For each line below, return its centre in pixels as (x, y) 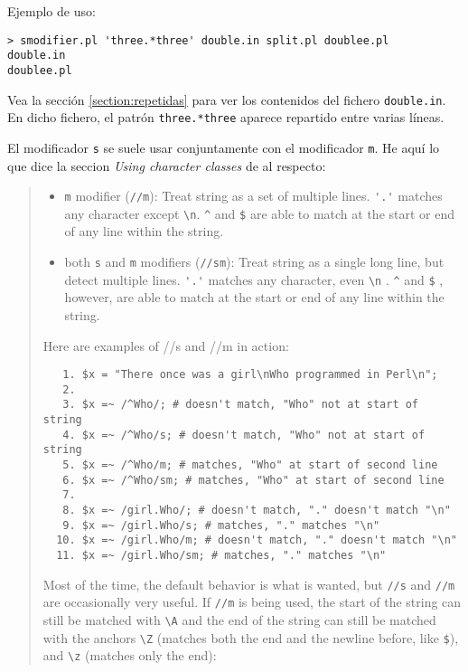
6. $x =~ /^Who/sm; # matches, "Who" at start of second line (253, 480)
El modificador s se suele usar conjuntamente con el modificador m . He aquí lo (224, 147)
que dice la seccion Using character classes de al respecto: (167, 165)
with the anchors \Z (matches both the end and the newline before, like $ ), (251, 637)
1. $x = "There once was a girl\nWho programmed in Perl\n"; (250, 375)
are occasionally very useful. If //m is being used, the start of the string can (252, 602)
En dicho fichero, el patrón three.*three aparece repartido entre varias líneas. (226, 117)
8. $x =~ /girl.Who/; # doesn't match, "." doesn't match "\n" (257, 511)
